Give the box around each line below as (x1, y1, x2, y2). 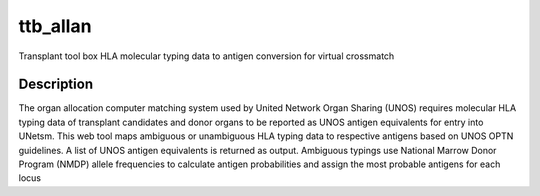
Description (18, 76, 94, 93)
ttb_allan (18, 15, 92, 37)
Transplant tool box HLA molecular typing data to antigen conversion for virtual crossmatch (18, 50, 395, 62)
